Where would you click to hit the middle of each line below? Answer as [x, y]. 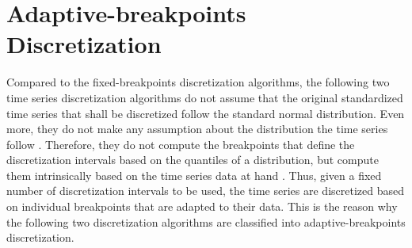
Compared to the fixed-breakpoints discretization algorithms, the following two [198, 82]
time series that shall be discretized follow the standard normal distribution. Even [206, 113]
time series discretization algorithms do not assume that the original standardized [205, 97]
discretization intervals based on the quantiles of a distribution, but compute [193, 160]
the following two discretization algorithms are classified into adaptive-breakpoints [206, 221]
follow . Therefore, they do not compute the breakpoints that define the [181, 144]
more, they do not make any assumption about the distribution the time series [197, 129]
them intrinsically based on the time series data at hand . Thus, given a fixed [194, 175]
